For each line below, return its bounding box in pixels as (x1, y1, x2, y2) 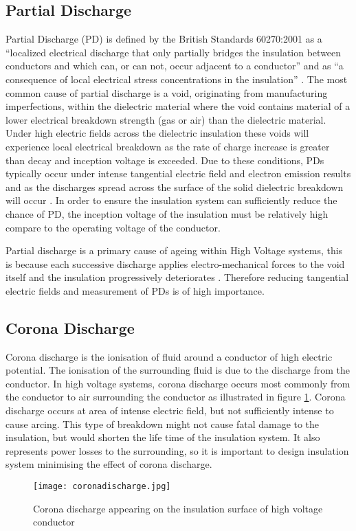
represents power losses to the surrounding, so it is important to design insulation (5, 443, 349, 457)
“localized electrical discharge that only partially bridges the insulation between (5, 45, 342, 59)
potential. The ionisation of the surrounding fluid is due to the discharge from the (5, 363, 351, 377)
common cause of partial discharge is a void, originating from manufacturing (5, 85, 328, 100)
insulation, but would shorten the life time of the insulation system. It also (5, 430, 320, 444)
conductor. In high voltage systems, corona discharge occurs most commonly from (5, 376, 351, 390)
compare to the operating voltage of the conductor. (5, 220, 221, 234)
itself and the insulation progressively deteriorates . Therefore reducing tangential (5, 270, 349, 284)
